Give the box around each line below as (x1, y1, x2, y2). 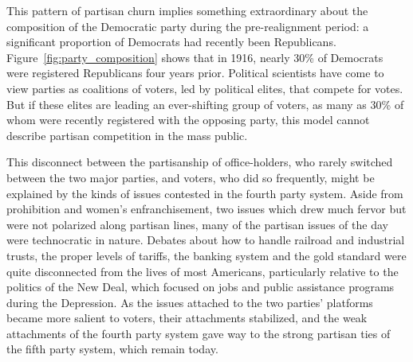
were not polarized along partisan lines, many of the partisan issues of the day (6, 216, 388, 232)
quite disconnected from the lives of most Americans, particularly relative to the (6, 263, 399, 279)
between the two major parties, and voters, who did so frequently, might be (6, 169, 375, 185)
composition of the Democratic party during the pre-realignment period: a (6, 18, 369, 34)
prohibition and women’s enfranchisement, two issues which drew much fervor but (6, 200, 407, 217)
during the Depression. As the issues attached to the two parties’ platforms (6, 294, 373, 310)
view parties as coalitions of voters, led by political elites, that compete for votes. (6, 80, 403, 96)
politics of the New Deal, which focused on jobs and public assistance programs (6, 278, 395, 295)
